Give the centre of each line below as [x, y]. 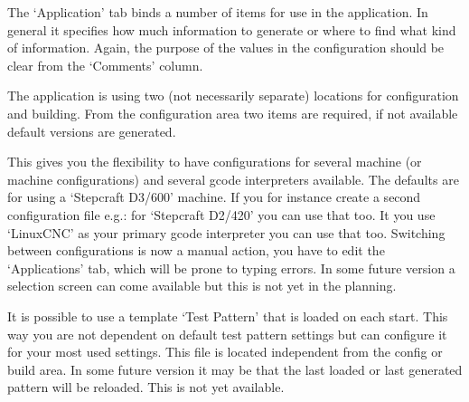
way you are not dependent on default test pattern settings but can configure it [227, 334]
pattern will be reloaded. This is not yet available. [146, 387]
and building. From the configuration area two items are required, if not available [233, 113]
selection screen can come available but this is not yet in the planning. [202, 286]
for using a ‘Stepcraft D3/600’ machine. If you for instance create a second [214, 197]
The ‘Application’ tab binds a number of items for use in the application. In [218, 12]
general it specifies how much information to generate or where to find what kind [232, 29]
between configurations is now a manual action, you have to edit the [196, 250]
